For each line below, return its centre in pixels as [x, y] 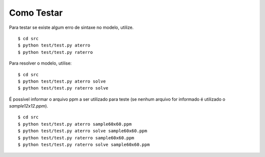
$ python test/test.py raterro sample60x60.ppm [76, 138]
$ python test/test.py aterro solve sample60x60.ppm [82, 131]
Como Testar [36, 13]
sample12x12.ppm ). [29, 106]
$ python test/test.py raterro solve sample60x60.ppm [84, 145]
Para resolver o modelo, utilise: [40, 63]
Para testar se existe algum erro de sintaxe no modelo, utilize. [71, 27]
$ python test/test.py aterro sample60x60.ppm [75, 124]
